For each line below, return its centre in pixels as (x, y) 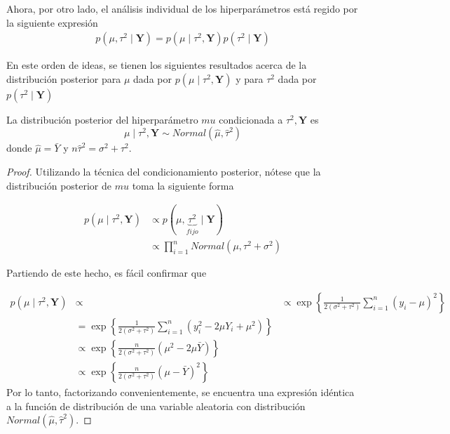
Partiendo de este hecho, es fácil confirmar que (107, 273)
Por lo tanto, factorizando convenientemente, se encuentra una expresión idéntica (180, 392)
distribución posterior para (64, 78)
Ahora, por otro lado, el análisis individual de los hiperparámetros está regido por (182, 8)
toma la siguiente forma (183, 185)
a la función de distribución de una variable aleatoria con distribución (156, 406)
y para (250, 78)
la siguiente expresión (52, 22)
